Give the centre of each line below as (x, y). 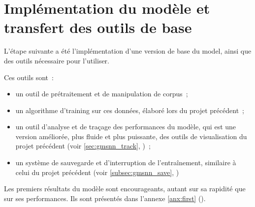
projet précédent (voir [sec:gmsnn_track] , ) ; (83, 146)
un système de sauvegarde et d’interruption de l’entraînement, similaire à (126, 163)
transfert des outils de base (98, 27)
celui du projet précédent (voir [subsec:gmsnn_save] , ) (97, 172)
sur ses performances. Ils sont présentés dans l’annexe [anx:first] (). (105, 198)
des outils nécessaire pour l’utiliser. (57, 60)
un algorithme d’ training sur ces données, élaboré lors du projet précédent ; (130, 110)
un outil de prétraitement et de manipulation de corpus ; (102, 94)
